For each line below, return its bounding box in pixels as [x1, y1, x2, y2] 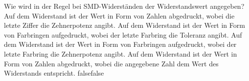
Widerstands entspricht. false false [4, 68, 104, 78]
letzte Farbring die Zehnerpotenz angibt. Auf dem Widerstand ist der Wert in [4, 48, 237, 59]
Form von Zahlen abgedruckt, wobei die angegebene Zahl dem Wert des [4, 58, 219, 68]
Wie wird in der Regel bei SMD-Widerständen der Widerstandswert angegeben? [4, 1, 245, 11]
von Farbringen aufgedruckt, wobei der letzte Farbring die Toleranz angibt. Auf [4, 29, 242, 40]
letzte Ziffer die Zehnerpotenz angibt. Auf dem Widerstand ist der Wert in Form [4, 20, 245, 30]
